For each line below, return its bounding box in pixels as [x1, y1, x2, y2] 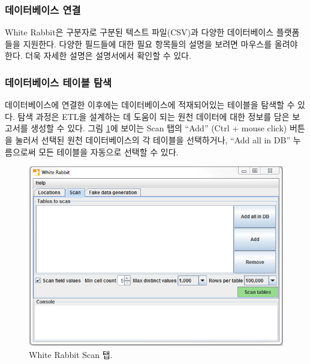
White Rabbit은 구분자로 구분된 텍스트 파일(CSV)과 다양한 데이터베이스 [5, 26, 274, 38]
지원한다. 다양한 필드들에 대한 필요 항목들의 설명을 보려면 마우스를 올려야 [23, 37, 298, 50]
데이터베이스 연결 [5, 2, 81, 17]
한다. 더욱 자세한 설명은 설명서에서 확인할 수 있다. [5, 49, 191, 62]
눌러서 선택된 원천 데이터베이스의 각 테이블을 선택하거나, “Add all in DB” [15, 134, 291, 146]
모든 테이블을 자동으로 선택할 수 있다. [38, 145, 179, 158]
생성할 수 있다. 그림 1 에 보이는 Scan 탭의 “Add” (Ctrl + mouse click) [31, 122, 287, 134]
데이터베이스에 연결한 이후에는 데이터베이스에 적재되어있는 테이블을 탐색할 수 [5, 98, 295, 111]
